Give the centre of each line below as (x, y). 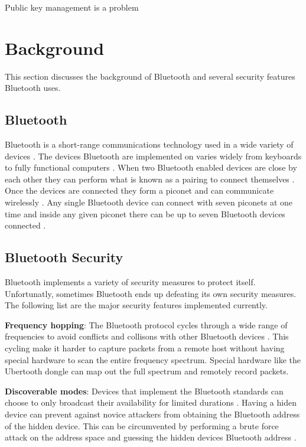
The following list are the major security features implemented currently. (136, 305)
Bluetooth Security (64, 257)
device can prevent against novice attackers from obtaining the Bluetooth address (152, 414)
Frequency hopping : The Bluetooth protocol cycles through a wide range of (146, 324)
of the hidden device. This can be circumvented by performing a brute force (142, 425)
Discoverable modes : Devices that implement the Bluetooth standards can (144, 391)
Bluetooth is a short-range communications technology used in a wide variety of (149, 144)
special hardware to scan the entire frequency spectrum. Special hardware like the (153, 359)
